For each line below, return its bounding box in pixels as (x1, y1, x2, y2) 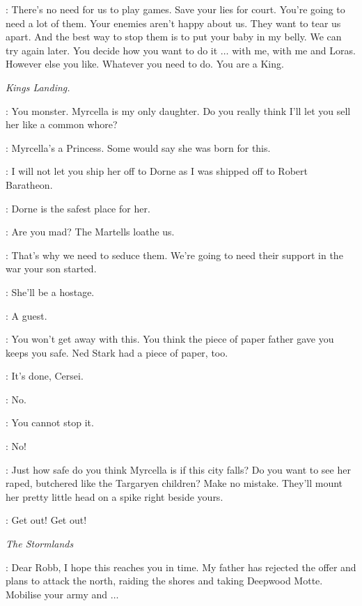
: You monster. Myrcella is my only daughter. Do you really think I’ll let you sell (6, 103, 351, 118)
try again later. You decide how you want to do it (6, 42, 218, 57)
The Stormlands (6, 536, 74, 551)
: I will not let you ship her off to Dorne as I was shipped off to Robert (6, 164, 308, 178)
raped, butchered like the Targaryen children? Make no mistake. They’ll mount (6, 476, 343, 490)
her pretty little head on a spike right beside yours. (6, 489, 223, 504)
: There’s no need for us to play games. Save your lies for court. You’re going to (6, 2, 345, 16)
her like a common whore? (6, 117, 118, 132)
